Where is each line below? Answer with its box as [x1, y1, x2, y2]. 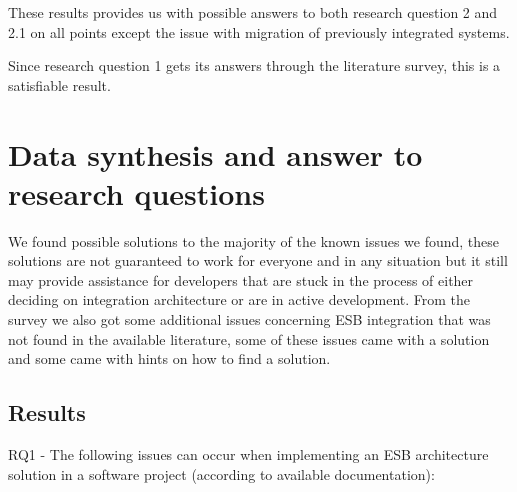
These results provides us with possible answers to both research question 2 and [8, 2, 498, 22]
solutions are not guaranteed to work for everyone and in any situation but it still [8, 250, 508, 271]
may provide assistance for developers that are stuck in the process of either [8, 269, 474, 290]
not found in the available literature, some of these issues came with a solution [8, 328, 490, 349]
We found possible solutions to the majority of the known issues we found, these [8, 230, 500, 251]
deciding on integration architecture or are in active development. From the [8, 289, 471, 310]
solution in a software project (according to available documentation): [8, 463, 435, 484]
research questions [8, 172, 265, 213]
